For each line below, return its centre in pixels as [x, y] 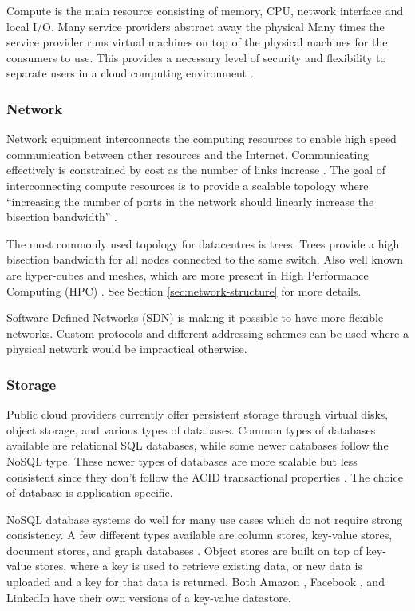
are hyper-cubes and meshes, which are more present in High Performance [188, 274]
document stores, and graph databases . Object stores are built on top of [184, 550]
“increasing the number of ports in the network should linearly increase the [190, 201]
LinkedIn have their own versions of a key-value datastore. [149, 597]
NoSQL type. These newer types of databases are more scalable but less [182, 460]
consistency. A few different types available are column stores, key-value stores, [200, 535]
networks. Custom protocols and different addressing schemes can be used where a [207, 333]
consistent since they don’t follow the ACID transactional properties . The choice [205, 476]
